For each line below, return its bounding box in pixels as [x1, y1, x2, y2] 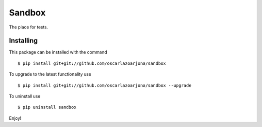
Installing [9, 37, 38, 45]
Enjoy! [9, 115, 22, 121]
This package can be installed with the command [9, 49, 107, 55]
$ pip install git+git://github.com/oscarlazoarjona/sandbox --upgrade [17, 83, 192, 88]
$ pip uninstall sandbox [17, 104, 77, 110]
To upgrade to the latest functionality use [9, 71, 92, 77]
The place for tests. [9, 24, 48, 30]
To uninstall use [9, 93, 41, 99]
